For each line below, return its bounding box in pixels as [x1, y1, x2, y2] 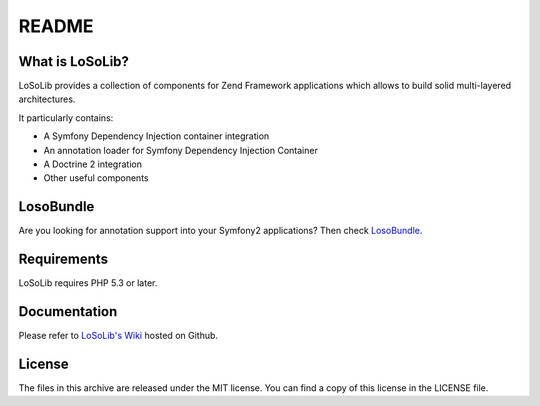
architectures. [18, 93, 76, 105]
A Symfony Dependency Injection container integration [43, 130, 270, 142]
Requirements [18, 251, 109, 268]
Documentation [18, 303, 118, 320]
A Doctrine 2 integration [43, 158, 142, 170]
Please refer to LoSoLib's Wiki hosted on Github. [18, 330, 219, 342]
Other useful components [43, 172, 149, 184]
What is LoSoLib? [18, 53, 130, 70]
